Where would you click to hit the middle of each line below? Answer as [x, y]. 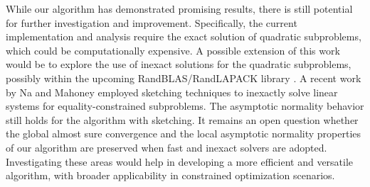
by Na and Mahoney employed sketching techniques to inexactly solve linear [172, 92]
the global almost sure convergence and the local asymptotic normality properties [184, 134]
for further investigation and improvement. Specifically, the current [152, 22]
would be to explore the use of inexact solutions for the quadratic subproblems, [179, 64]
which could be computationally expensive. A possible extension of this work [173, 50]
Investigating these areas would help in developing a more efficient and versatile [180, 161]
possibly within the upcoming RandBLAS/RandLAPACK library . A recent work [184, 78]
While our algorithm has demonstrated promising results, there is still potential [179, 8]
